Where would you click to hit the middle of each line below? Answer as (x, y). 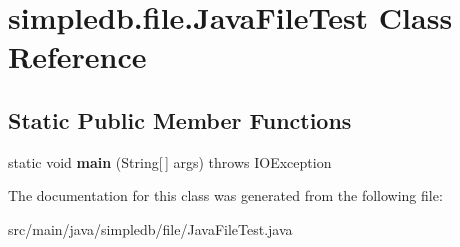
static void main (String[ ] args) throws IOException (170, 161)
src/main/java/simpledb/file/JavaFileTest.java (150, 228)
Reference (77, 56)
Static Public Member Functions (180, 119)
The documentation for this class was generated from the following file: (225, 195)
